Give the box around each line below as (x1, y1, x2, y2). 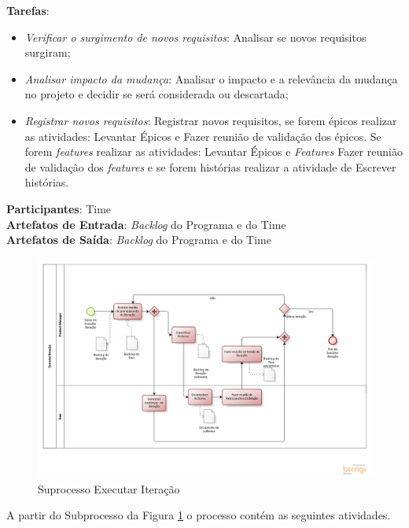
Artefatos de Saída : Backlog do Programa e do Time (6, 231, 271, 248)
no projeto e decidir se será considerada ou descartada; (24, 86, 289, 102)
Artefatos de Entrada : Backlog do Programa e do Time (6, 216, 286, 232)
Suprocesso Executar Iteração (38, 480, 180, 497)
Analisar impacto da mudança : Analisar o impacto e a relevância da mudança (24, 70, 398, 87)
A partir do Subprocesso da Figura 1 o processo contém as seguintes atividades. (6, 507, 391, 523)
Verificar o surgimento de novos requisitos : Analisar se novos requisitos (24, 28, 367, 45)
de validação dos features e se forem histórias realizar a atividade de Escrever (24, 158, 396, 175)
